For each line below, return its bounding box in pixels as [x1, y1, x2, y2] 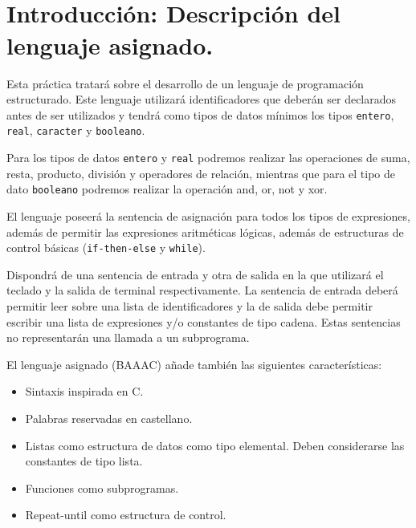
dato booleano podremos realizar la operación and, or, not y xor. [6, 181, 328, 197]
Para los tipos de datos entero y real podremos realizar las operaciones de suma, [6, 149, 410, 165]
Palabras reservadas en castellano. [25, 409, 193, 426]
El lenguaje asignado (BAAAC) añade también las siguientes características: [6, 355, 382, 372]
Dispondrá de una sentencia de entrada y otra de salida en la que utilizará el [6, 266, 384, 282]
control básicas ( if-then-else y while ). [6, 239, 206, 256]
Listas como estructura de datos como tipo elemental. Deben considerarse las [25, 437, 405, 453]
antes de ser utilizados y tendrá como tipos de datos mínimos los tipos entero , [6, 106, 394, 123]
